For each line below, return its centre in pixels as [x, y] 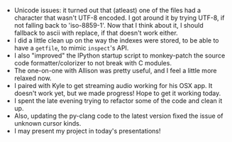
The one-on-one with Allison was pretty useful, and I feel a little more [115, 71]
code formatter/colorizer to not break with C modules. [93, 63]
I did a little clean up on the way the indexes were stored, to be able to [116, 40]
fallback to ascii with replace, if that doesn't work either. [96, 33]
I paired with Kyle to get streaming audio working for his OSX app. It [113, 86]
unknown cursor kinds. [48, 123]
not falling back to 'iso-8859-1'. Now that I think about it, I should [109, 25]
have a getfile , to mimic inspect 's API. [71, 48]
